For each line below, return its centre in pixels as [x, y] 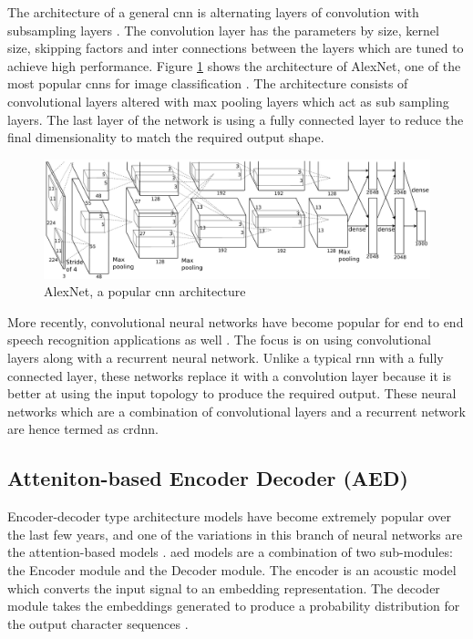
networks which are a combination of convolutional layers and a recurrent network [236, 411]
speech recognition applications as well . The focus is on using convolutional [219, 340]
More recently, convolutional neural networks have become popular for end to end [236, 321]
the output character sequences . [98, 623]
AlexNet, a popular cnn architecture [145, 291]
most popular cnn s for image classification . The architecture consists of [208, 83]
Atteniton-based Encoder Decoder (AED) [208, 478]
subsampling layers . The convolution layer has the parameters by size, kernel [223, 30]
